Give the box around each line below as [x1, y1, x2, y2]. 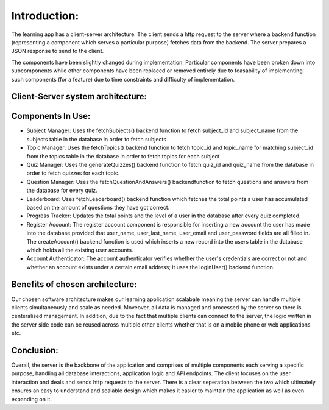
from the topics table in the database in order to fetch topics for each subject [26, 152, 220, 160]
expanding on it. [11, 395, 52, 403]
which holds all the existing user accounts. [26, 246, 133, 253]
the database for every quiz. [26, 186, 97, 194]
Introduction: [11, 9, 79, 23]
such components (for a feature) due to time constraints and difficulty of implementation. [11, 76, 235, 83]
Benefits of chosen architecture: [11, 279, 137, 289]
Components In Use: [11, 111, 91, 121]
